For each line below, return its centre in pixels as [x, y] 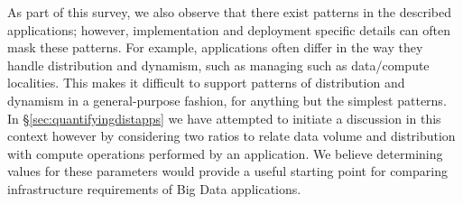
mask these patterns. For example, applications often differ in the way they [215, 47]
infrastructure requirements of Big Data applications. [154, 188]
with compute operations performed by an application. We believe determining [225, 153]
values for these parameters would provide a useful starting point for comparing [227, 171]
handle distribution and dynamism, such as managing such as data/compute [218, 65]
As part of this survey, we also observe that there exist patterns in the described [229, 12]
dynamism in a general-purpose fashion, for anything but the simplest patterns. [227, 100]
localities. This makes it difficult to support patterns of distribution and [206, 83]
